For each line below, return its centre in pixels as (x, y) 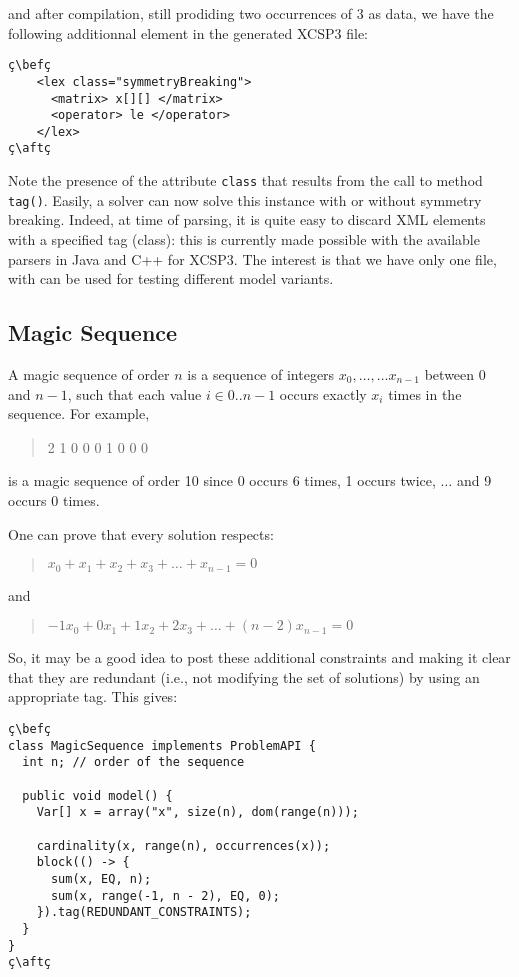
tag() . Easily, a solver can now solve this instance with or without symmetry (245, 199)
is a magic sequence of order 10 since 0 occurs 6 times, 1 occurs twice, (222, 480)
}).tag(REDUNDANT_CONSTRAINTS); (144, 912)
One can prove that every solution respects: (141, 533)
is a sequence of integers (261, 374)
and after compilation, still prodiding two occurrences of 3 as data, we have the (251, 13)
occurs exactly (323, 393)
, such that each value (134, 393)
